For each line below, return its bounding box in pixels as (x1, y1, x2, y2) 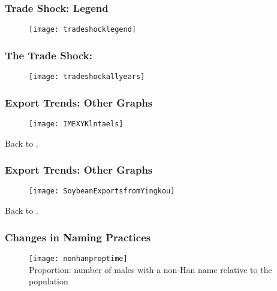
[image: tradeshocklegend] (29, 25, 136, 34)
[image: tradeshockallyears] (29, 72, 145, 81)
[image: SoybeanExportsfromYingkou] (29, 187, 175, 196)
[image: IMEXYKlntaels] (29, 119, 124, 128)
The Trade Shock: (5, 47, 93, 62)
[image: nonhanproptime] (29, 254, 128, 263)
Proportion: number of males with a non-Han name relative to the (29, 263, 272, 275)
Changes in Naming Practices (5, 229, 151, 244)
